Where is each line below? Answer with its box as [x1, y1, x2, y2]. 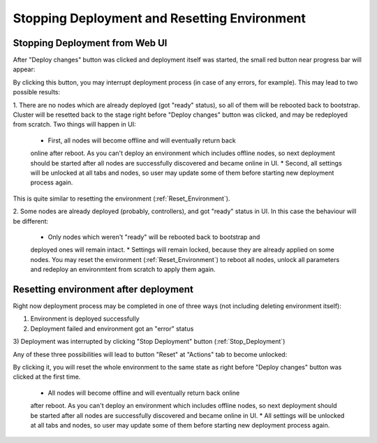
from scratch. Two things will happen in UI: [13, 120, 136, 129]
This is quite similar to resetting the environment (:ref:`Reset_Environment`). [13, 194, 230, 203]
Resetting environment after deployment [13, 283, 193, 295]
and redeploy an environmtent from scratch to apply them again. [30, 266, 216, 274]
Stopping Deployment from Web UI [13, 37, 168, 49]
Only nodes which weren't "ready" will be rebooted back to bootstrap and [47, 233, 260, 241]
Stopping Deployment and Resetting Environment [13, 10, 306, 26]
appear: [13, 65, 36, 73]
